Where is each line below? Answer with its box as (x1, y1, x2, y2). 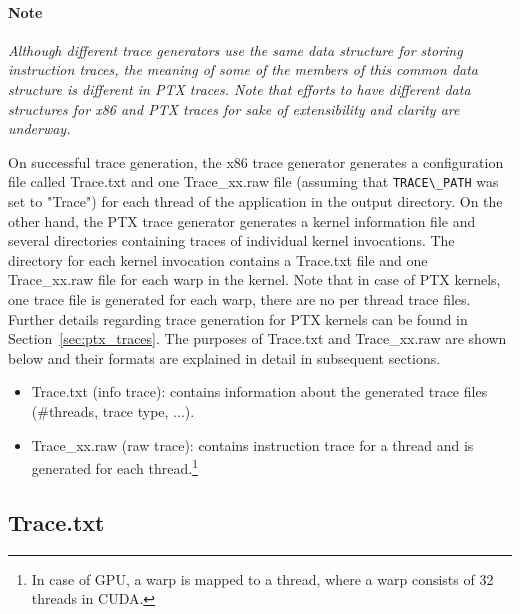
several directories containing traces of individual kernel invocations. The (8, 230, 455, 251)
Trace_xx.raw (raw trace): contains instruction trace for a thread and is (31, 434, 474, 455)
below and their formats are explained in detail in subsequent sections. (8, 347, 441, 368)
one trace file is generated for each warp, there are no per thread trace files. (8, 288, 471, 309)
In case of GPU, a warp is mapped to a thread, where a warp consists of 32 (31, 568, 494, 589)
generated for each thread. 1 (31, 455, 198, 478)
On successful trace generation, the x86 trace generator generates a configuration (8, 151, 504, 172)
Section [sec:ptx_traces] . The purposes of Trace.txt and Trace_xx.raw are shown (8, 328, 507, 349)
